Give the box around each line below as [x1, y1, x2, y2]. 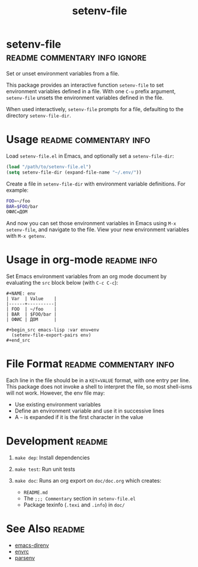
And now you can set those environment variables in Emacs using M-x [6, 220, 177, 227]
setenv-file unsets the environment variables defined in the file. [6, 94, 164, 101]
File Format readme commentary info [6, 357, 175, 371]
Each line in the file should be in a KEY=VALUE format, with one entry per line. [6, 377, 191, 384]
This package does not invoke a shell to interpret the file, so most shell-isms [6, 383, 193, 390]
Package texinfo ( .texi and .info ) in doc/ [23, 501, 125, 509]
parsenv [14, 555, 36, 561]
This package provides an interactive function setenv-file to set [6, 81, 164, 89]
